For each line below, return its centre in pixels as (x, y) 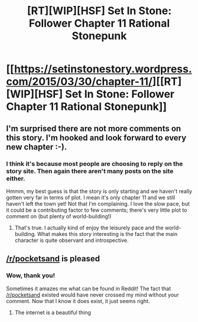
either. (16, 178)
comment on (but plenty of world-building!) (59, 216)
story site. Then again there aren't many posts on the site (90, 171)
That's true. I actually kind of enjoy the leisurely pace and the (89, 228)
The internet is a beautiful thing (53, 312)
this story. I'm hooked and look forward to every (96, 138)
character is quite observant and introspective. (72, 240)
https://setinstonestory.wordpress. (103, 69)
